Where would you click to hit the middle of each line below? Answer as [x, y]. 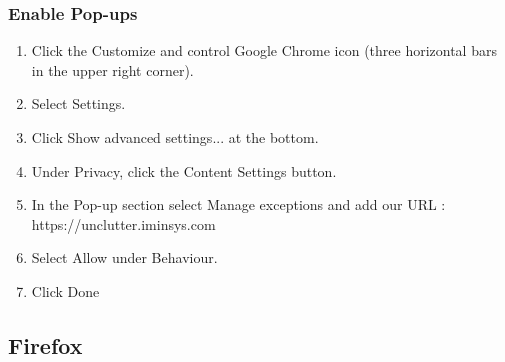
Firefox [45, 344]
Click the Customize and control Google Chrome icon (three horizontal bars [264, 50]
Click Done [65, 290]
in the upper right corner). [112, 69]
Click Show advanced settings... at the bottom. [175, 137]
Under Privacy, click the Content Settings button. [184, 170]
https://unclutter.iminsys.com [123, 223]
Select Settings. [78, 103]
